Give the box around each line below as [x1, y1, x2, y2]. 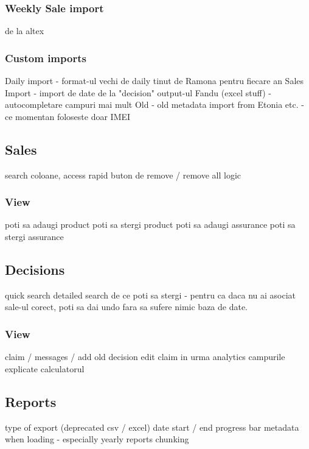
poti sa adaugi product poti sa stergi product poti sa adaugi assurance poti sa [5, 218, 296, 231]
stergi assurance [5, 230, 64, 243]
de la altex [5, 24, 44, 37]
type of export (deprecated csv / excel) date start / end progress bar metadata [5, 420, 299, 433]
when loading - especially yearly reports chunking [5, 433, 189, 445]
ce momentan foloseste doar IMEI [5, 110, 131, 122]
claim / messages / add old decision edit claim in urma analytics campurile [5, 350, 285, 363]
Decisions [5, 260, 65, 278]
